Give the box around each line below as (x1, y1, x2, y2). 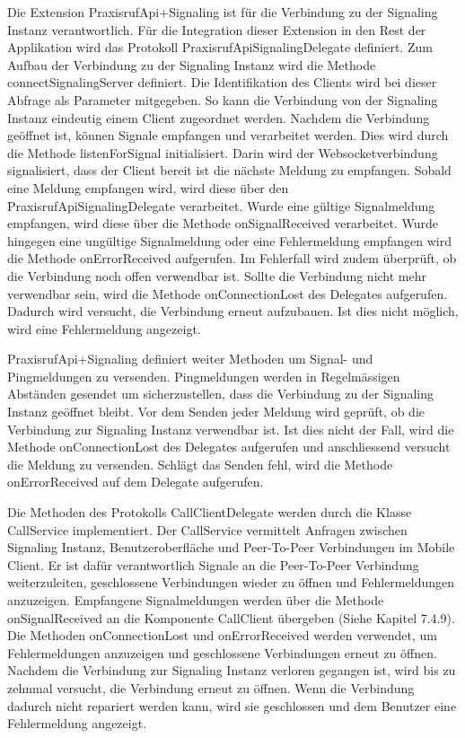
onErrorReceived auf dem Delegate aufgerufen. (7, 472, 264, 491)
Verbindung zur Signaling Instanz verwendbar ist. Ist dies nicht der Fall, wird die (7, 419, 454, 438)
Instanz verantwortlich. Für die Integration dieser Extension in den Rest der (7, 20, 426, 39)
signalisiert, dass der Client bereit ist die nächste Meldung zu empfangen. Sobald (7, 161, 452, 180)
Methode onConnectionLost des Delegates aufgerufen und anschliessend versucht (7, 437, 451, 456)
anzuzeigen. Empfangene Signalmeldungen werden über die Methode (7, 591, 384, 609)
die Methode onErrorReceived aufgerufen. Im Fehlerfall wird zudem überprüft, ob (7, 249, 457, 268)
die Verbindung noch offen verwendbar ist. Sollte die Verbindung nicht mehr (7, 266, 426, 285)
